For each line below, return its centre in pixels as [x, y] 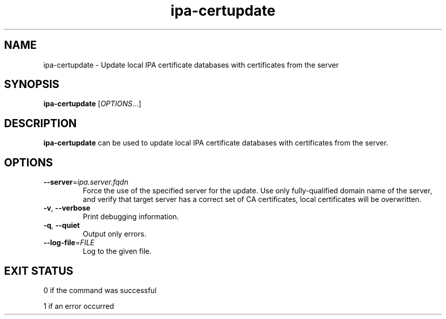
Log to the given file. [117, 251]
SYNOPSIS [32, 84]
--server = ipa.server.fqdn [86, 182]
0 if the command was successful [100, 290]
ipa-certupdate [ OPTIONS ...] [92, 104]
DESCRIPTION [40, 123]
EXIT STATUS [39, 271]
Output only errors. [115, 234]
